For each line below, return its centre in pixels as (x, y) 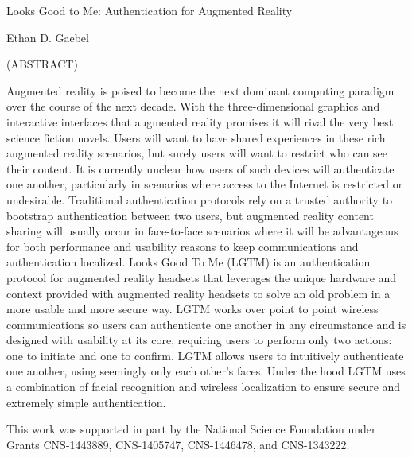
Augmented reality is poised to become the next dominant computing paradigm (200, 90)
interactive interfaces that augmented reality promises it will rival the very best (200, 121)
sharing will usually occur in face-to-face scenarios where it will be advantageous (202, 231)
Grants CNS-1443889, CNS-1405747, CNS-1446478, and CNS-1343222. (178, 444)
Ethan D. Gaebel (48, 37)
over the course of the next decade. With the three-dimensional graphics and (193, 106)
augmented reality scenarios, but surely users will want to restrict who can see (197, 153)
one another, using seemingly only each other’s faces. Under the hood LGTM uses (206, 371)
